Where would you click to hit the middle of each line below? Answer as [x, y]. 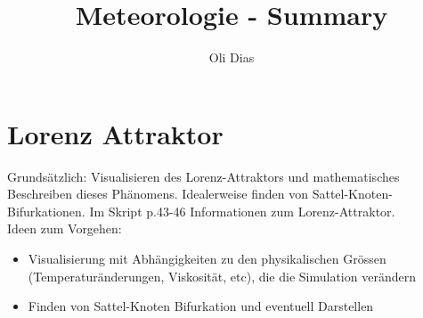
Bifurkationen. [46, 211]
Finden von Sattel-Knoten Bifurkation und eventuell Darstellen [201, 306]
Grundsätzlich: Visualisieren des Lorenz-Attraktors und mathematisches [203, 176]
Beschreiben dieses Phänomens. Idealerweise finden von [158, 194]
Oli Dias [232, 57]
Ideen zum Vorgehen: [65, 228]
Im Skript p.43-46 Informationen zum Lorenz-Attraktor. [242, 211]
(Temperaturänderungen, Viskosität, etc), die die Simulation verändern [222, 276]
